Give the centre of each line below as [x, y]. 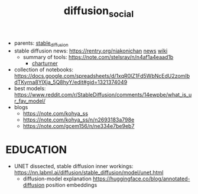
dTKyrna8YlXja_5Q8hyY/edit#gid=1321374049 [71, 82]
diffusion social [99, 12]
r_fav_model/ [30, 101]
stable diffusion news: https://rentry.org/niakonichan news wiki [91, 51]
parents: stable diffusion [41, 44]
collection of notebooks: [43, 70]
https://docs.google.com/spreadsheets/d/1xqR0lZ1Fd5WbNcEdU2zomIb [102, 75]
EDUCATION [36, 149]
